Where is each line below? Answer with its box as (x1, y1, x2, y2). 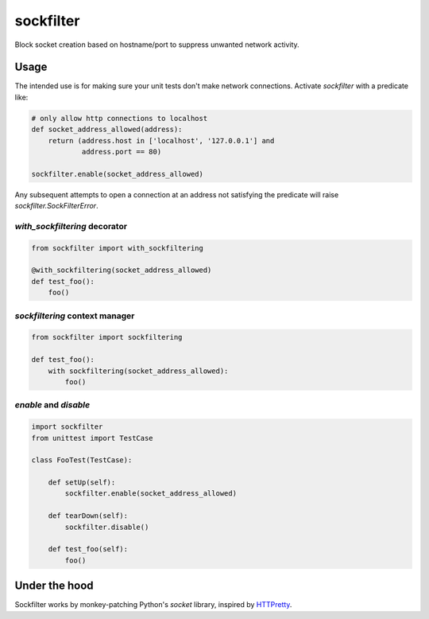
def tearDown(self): (48, 512, 129, 520)
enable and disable (14, 399, 91, 411)
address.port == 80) (81, 147, 162, 156)
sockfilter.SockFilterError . (14, 201, 99, 211)
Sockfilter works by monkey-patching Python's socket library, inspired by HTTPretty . (14, 600, 292, 609)
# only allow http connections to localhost (31, 114, 208, 123)
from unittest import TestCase (31, 434, 154, 442)
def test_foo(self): (48, 545, 129, 554)
